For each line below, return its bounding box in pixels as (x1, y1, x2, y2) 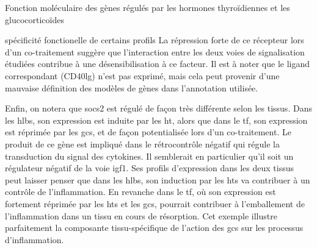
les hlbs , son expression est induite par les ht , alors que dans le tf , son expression (5, 113, 308, 126)
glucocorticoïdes (5, 13, 64, 26)
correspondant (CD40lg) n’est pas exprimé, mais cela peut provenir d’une (5, 69, 280, 82)
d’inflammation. (5, 233, 64, 246)
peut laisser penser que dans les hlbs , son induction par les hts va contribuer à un (5, 173, 310, 186)
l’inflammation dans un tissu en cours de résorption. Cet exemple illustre (5, 209, 277, 222)
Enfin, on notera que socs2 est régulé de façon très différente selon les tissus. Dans (5, 102, 312, 115)
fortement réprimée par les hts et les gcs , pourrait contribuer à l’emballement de (5, 197, 305, 210)
